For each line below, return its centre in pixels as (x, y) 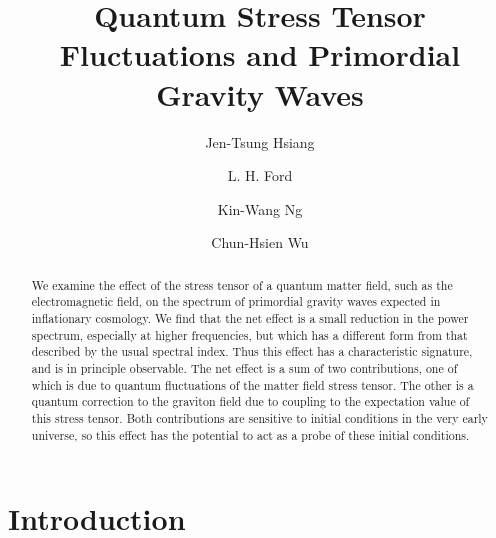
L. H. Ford (260, 175)
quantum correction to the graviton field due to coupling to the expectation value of (250, 401)
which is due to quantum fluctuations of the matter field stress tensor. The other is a (252, 384)
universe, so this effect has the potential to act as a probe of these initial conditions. (250, 434)
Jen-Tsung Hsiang (260, 141)
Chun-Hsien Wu (260, 242)
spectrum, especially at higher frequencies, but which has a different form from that (249, 334)
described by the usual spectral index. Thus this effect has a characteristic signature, (252, 351)
